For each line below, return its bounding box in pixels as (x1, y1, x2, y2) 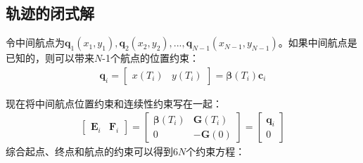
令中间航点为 (6, 35, 65, 50)
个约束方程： (186, 144, 246, 159)
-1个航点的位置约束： (102, 51, 199, 65)
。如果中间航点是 (278, 35, 357, 50)
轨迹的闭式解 (6, 2, 94, 24)
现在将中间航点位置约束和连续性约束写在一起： (6, 96, 222, 110)
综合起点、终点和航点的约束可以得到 (6, 144, 173, 159)
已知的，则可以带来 (6, 51, 94, 65)
